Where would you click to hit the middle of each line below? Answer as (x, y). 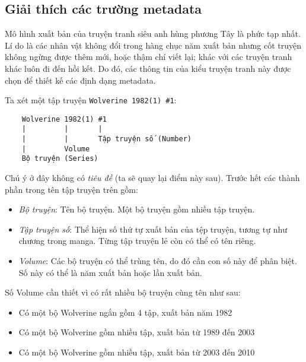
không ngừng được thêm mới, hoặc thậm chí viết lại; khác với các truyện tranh (149, 57)
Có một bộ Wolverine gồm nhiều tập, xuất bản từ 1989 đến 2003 (137, 332)
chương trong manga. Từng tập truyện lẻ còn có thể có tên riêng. (137, 241)
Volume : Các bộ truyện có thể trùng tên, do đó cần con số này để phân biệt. (158, 261)
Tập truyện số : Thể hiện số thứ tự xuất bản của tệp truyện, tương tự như (153, 229)
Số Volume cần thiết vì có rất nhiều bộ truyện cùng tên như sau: (123, 292)
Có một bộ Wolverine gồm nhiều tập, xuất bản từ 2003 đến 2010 (137, 352)
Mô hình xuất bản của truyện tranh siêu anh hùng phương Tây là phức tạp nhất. (153, 34)
